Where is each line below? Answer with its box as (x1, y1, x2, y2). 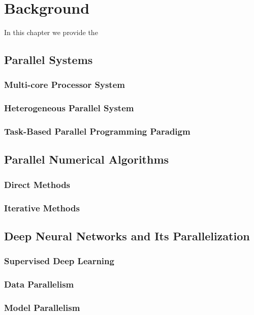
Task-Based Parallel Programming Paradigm (4, 125, 190, 138)
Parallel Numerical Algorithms (4, 151, 169, 167)
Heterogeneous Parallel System (4, 102, 134, 114)
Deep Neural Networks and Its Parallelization (4, 228, 250, 243)
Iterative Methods (4, 201, 80, 214)
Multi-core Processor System (4, 78, 125, 91)
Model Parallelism (4, 301, 80, 313)
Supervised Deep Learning (4, 255, 114, 267)
